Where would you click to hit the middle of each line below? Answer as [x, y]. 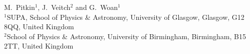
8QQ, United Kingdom [39, 27]
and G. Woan [96, 7]
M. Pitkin [20, 7]
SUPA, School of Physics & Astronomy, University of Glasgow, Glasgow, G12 [126, 17]
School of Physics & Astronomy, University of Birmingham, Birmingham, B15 [126, 36]
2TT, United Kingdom [39, 46]
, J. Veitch [54, 7]
